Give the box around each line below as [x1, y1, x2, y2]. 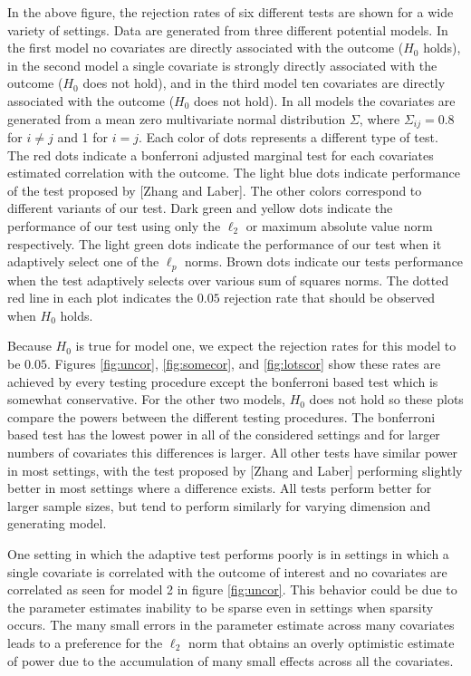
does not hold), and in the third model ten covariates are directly [82, 73, 446, 92]
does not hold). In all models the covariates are [194, 91, 456, 110]
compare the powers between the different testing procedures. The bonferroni [7, 407, 436, 426]
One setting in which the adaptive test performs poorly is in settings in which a [7, 544, 449, 563]
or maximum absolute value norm [245, 216, 433, 235]
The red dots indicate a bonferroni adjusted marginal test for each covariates [7, 145, 434, 164]
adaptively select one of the [7, 252, 159, 271]
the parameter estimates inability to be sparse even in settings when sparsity [7, 597, 434, 616]
